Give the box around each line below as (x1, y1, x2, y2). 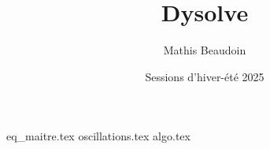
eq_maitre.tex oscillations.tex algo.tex (6, 128, 190, 144)
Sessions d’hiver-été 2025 (145, 68, 264, 84)
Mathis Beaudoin (163, 42, 246, 58)
